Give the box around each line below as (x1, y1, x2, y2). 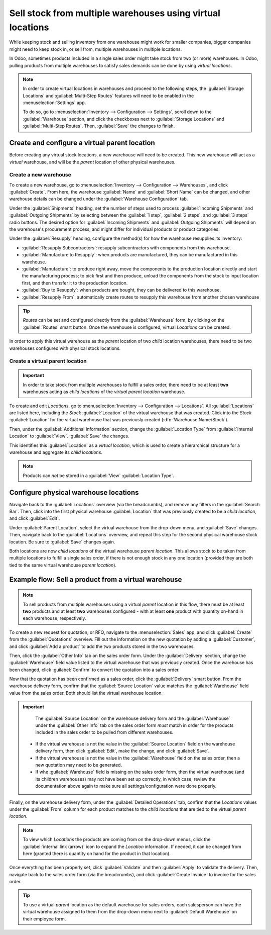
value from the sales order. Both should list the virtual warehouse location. (9, 690, 163, 696)
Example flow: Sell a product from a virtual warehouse (9, 575, 182, 584)
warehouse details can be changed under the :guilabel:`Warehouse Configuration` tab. (9, 196, 188, 202)
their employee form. (23, 915, 66, 922)
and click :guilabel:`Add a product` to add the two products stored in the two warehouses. (9, 643, 195, 649)
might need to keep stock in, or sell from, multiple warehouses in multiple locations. (9, 46, 182, 52)
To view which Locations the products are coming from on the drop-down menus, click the (23, 836, 211, 843)
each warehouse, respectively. (23, 615, 86, 621)
